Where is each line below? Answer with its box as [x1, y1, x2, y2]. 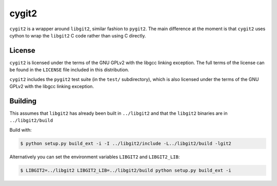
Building [9, 96, 37, 105]
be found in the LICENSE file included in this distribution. [9, 67, 129, 73]
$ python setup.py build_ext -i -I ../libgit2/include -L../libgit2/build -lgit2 [20, 140, 232, 146]
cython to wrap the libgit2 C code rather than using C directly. [9, 32, 146, 38]
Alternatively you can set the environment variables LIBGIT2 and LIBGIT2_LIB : [9, 154, 180, 160]
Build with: [9, 127, 32, 133]
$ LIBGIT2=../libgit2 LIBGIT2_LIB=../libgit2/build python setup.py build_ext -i [20, 167, 232, 173]
